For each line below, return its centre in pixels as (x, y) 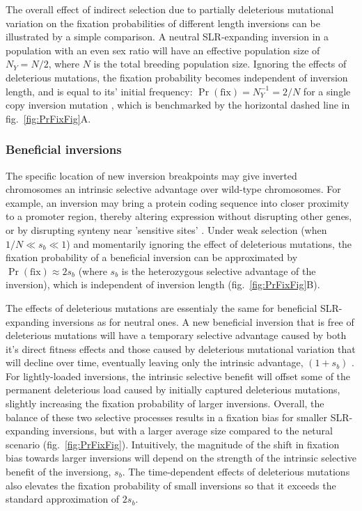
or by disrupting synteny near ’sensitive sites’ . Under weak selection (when (166, 229)
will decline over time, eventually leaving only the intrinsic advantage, (155, 362)
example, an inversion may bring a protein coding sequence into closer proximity (178, 202)
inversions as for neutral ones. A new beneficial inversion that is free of (203, 321)
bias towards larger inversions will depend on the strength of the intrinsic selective (181, 458)
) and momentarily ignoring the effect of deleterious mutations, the (209, 243)
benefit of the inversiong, (58, 472)
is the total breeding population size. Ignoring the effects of (220, 64)
